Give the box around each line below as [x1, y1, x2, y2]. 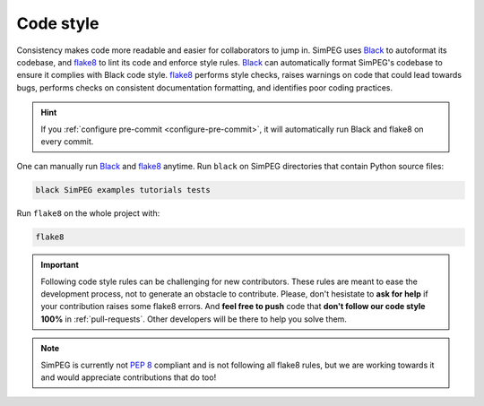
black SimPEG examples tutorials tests [35, 185, 211, 195]
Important [40, 260, 80, 271]
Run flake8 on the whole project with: [16, 208, 160, 219]
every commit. [40, 135, 94, 147]
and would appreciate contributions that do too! [40, 372, 217, 383]
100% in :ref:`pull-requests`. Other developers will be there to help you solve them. [40, 314, 347, 324]
